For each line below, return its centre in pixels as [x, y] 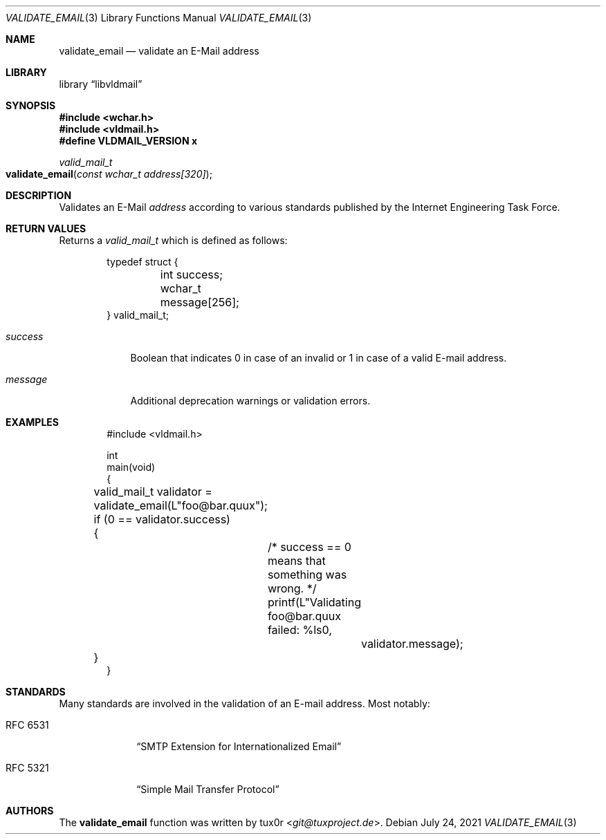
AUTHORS [30, 811]
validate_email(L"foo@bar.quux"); [181, 505]
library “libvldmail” [101, 84]
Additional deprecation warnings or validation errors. [250, 401]
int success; [192, 274]
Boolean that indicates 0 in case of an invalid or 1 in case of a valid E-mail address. [319, 358]
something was [307, 575]
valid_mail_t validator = [153, 492]
